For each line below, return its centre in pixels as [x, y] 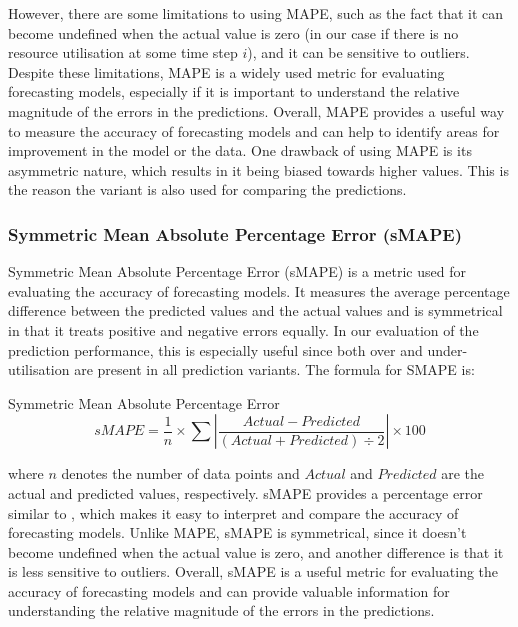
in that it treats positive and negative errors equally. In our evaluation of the [243, 329]
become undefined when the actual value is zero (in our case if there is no [233, 32]
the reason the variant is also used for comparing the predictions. [207, 189]
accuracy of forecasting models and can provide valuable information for [229, 590]
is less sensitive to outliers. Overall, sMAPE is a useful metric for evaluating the [253, 571]
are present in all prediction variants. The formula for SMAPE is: [274, 369]
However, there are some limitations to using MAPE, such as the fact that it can [256, 13]
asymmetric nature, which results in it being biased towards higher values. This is [258, 169]
